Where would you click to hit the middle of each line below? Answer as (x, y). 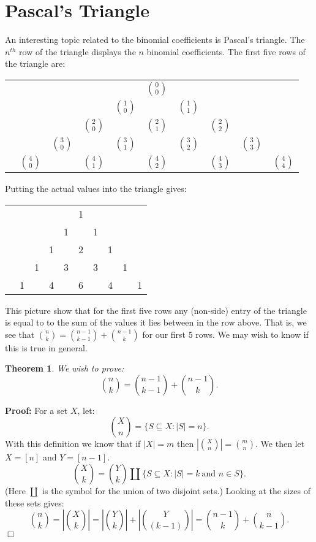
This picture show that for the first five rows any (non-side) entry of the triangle (156, 310)
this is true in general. (46, 347)
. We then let (280, 444)
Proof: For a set (36, 410)
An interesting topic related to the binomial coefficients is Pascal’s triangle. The (155, 40)
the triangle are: (35, 63)
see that (20, 334)
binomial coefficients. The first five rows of (226, 51)
